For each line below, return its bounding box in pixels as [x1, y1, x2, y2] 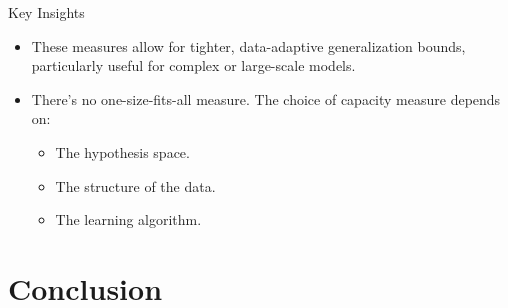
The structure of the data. [55, 175, 216, 196]
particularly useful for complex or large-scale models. [31, 55, 356, 76]
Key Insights [8, 2, 85, 22]
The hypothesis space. [55, 141, 190, 162]
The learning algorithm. [55, 209, 202, 230]
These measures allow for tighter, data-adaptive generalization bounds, [31, 35, 466, 56]
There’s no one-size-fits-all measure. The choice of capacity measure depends [31, 88, 501, 109]
